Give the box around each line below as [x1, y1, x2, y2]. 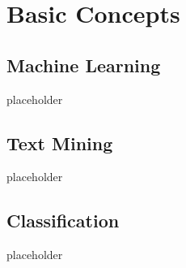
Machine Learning [6, 52, 161, 77]
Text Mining [6, 130, 113, 155]
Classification [6, 208, 120, 233]
